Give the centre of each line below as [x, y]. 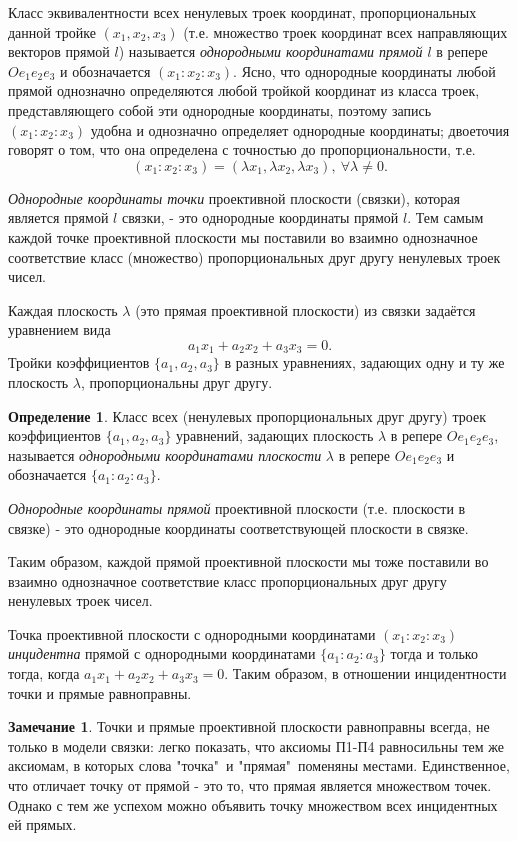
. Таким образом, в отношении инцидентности [365, 673]
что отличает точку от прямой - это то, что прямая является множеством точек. [250, 785]
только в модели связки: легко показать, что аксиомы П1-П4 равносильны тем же [256, 745]
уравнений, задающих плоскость [275, 435]
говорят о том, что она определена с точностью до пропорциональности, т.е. [242, 149]
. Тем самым [445, 217]
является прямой [58, 217]
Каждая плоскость [63, 309]
